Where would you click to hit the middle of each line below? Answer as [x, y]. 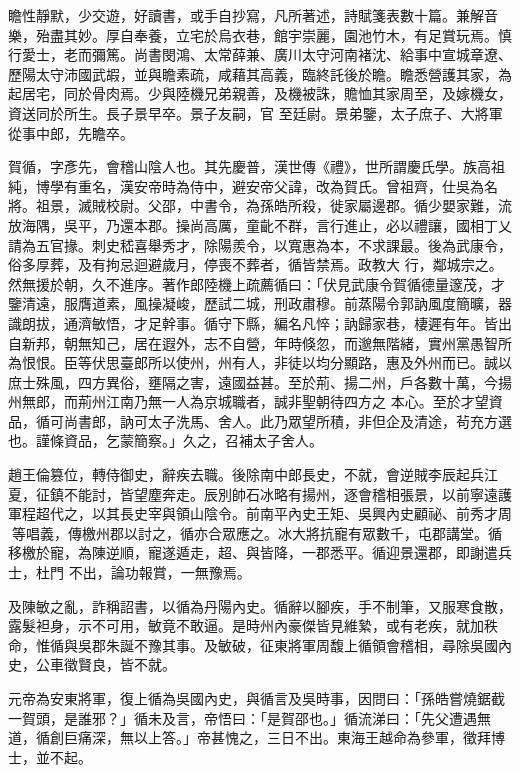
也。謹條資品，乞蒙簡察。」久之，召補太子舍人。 [165, 440]
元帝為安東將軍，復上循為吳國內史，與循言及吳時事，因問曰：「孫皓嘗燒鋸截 [256, 698]
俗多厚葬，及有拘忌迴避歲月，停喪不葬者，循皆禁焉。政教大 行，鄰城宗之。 [255, 264]
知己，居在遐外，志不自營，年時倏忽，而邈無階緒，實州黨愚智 [294, 342]
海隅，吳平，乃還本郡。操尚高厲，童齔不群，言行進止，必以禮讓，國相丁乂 [266, 224]
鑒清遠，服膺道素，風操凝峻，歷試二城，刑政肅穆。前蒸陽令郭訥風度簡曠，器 [260, 303]
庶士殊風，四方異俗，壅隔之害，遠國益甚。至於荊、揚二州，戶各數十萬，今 [253, 381]
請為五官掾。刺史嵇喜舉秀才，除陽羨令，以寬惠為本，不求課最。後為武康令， [260, 244]
